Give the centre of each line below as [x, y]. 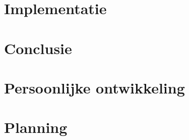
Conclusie [38, 48]
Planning [36, 127]
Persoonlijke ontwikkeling [94, 87]
